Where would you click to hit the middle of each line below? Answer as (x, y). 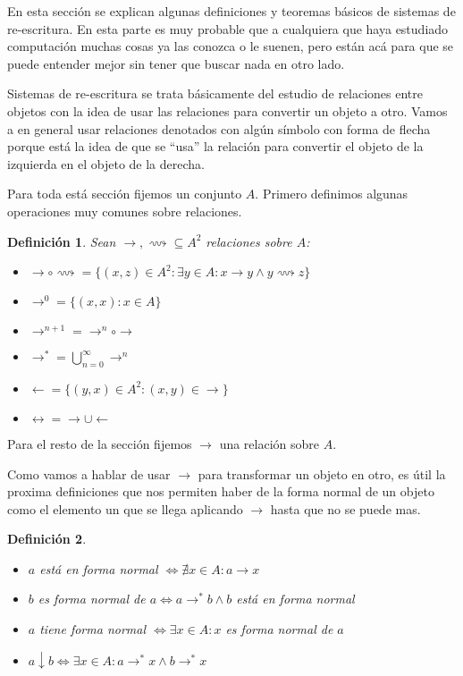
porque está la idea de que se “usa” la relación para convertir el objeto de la (215, 146)
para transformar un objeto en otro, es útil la (322, 473)
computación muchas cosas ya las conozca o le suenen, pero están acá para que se (231, 46)
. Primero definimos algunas (332, 194)
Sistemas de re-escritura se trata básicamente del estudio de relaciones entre (215, 93)
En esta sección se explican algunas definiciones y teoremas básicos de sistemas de (231, 11)
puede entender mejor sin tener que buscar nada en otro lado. (176, 63)
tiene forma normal (93, 629)
